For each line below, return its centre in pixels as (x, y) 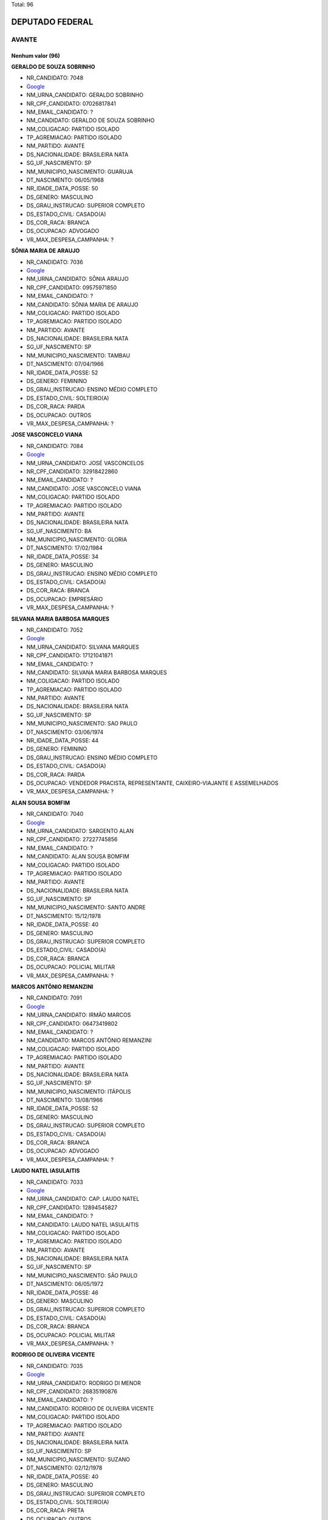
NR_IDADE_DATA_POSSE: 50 (62, 188)
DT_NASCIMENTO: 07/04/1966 (65, 364)
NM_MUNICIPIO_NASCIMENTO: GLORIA (77, 540)
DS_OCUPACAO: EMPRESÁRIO (65, 599)
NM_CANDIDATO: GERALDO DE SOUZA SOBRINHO (91, 120)
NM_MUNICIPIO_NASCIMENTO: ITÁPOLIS (79, 1091)
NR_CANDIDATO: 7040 (55, 814)
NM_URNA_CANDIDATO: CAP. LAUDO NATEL (83, 1199)
